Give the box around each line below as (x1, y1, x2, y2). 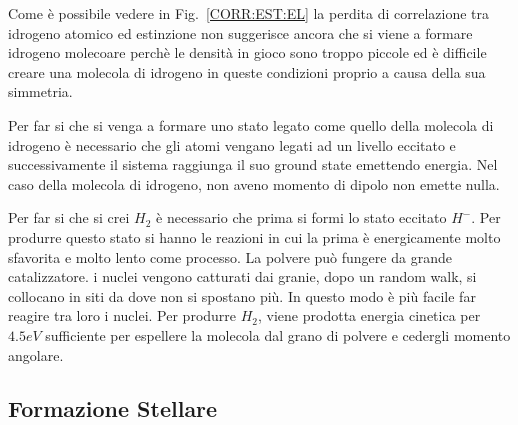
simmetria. (8, 81, 73, 102)
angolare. (8, 344, 64, 365)
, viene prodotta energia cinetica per (258, 305, 481, 326)
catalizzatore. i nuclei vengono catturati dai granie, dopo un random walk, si (8, 266, 477, 287)
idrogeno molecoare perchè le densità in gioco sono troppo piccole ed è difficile (8, 42, 487, 63)
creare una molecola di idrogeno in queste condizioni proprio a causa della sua (8, 61, 486, 82)
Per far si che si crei (8, 207, 130, 228)
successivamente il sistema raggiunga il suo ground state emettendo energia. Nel (8, 154, 498, 175)
